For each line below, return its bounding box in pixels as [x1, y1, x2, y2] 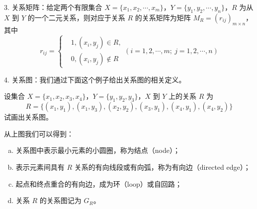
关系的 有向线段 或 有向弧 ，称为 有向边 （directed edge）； [74, 161, 251, 172]
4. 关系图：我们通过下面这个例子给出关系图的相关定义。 [4, 74, 186, 84]
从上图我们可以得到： [4, 128, 74, 139]
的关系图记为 [39, 195, 82, 206]
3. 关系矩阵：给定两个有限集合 [4, 2, 102, 12]
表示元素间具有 [15, 161, 65, 172]
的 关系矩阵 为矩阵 [135, 12, 191, 22]
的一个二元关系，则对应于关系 [27, 12, 125, 22]
